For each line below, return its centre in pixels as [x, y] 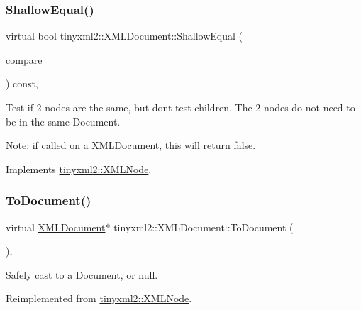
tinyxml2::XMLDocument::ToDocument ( [204, 227]
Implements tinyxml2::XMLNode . [79, 168]
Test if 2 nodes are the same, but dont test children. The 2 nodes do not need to [180, 107]
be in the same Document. [63, 121]
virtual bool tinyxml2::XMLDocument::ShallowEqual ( [124, 36]
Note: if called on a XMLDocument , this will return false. [131, 145]
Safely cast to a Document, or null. [82, 274]
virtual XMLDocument [56, 227]
